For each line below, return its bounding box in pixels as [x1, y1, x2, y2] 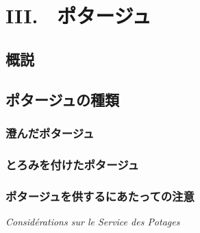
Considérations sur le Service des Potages [5, 214, 180, 228]
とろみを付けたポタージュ [5, 156, 139, 173]
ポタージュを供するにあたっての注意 [5, 187, 195, 204]
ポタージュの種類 [5, 88, 120, 110]
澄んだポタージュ [5, 124, 95, 141]
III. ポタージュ [5, 1, 151, 29]
